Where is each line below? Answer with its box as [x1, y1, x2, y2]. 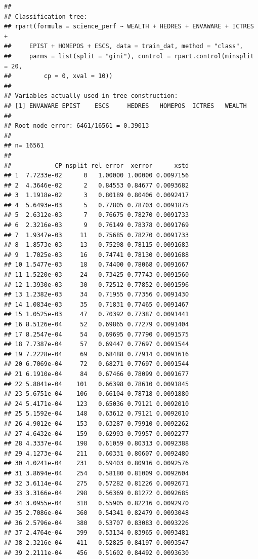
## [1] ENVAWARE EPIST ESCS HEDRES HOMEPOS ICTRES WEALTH [4, 102, 247, 109]
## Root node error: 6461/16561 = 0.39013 [4, 122, 149, 130]
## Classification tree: [4, 13, 88, 20]
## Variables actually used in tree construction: [4, 92, 178, 100]
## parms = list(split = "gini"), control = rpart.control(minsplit [4, 52, 254, 60]
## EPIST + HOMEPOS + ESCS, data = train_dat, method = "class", [4, 43, 243, 50]
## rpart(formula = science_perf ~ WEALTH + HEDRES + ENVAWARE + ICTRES [4, 23, 254, 30]
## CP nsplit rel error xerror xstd [4, 162, 189, 169]
